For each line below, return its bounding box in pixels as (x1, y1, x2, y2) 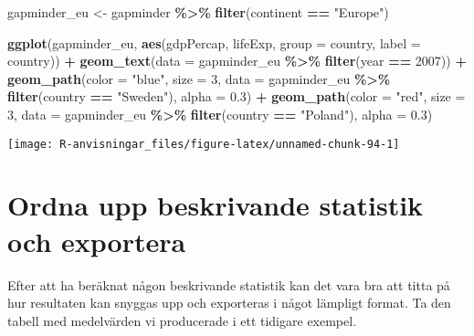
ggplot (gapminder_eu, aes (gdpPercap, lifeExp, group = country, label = (7, 33, 421, 52)
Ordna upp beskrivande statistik (7, 186, 424, 224)
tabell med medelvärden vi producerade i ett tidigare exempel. (7, 310, 357, 330)
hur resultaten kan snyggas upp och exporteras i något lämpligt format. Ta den (7, 293, 451, 312)
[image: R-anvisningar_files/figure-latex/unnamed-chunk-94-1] (7, 137, 400, 151)
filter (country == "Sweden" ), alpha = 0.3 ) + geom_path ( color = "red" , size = (7, 87, 466, 106)
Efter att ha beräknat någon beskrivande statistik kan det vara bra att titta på (7, 275, 450, 294)
